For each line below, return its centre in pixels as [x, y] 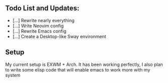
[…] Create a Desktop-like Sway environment [59, 36]
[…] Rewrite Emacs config [39, 31]
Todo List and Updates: [42, 8]
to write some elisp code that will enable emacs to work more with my [78, 69]
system [13, 75]
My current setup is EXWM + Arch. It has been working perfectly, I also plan [84, 64]
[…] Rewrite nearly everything [43, 20]
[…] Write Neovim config [38, 26]
